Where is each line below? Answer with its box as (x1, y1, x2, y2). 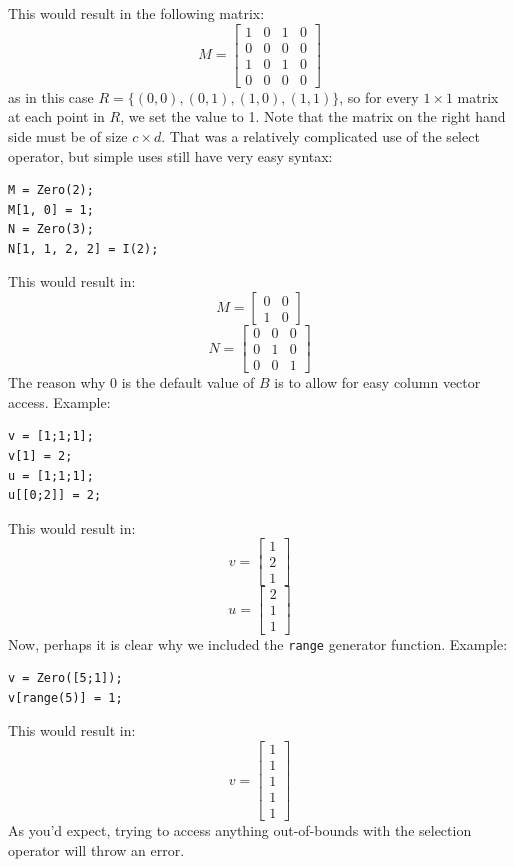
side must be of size (8, 125, 128, 146)
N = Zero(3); (8, 222, 94, 237)
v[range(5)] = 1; (8, 690, 123, 705)
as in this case (8, 86, 94, 107)
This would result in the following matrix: (8, 3, 265, 23)
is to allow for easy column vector (274, 372, 481, 393)
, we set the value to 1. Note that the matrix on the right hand (120, 106, 506, 127)
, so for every (339, 86, 419, 107)
